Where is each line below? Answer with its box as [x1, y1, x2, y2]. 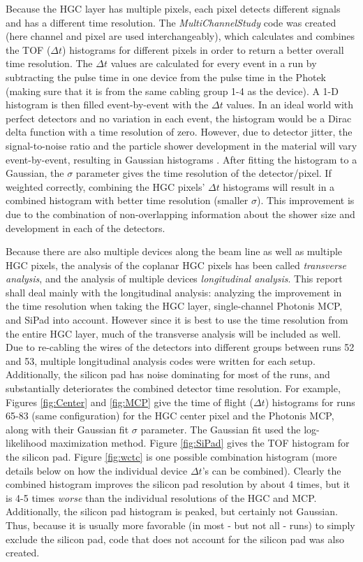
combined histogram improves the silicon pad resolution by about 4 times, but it [6, 477, 350, 491]
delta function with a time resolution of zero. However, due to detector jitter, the [6, 124, 353, 139]
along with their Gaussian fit [6, 421, 129, 436]
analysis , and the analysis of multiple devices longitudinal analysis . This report [6, 271, 343, 286]
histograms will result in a [223, 179, 335, 194]
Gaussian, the [6, 166, 64, 180]
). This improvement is [256, 193, 355, 208]
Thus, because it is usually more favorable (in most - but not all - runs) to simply [6, 517, 355, 532]
